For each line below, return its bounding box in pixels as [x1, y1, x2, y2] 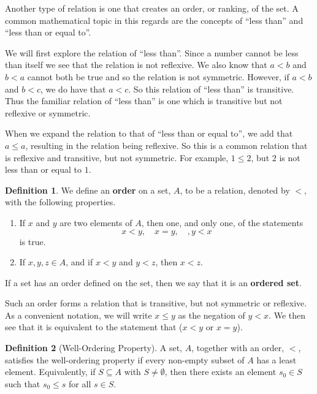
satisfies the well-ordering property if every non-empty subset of [5, 353, 245, 366]
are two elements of [59, 216, 132, 229]
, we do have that [40, 82, 106, 95]
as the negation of [178, 308, 245, 321]
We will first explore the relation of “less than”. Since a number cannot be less [5, 46, 299, 59]
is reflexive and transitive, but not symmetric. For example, [5, 151, 229, 164]
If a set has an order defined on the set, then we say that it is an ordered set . [5, 276, 302, 289]
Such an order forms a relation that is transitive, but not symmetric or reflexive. [5, 297, 307, 309]
